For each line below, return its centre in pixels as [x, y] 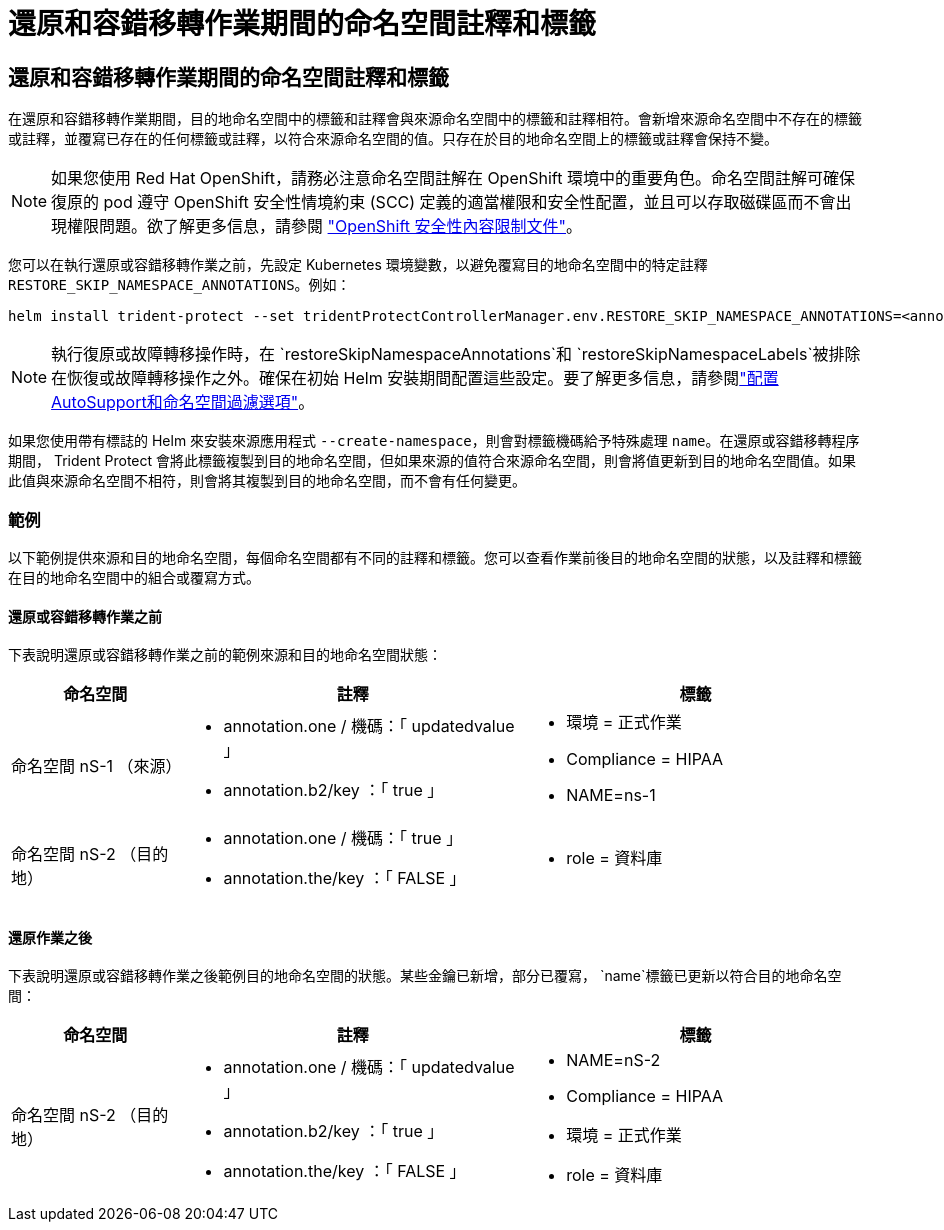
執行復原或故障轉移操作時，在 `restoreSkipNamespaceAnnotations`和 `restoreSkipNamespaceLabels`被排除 [456, 354]
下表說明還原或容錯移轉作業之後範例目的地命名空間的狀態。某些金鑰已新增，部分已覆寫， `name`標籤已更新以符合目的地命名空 [425, 976]
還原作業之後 [50, 937]
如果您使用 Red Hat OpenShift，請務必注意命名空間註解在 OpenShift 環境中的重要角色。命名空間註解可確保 [453, 178]
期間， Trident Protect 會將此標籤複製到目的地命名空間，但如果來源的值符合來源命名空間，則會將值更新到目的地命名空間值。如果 [432, 461]
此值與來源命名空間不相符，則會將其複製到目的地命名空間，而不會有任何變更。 [267, 481]
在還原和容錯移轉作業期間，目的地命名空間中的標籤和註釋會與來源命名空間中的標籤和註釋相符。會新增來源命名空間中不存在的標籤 [435, 119]
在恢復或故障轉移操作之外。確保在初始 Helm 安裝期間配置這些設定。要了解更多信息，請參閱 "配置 [415, 378]
